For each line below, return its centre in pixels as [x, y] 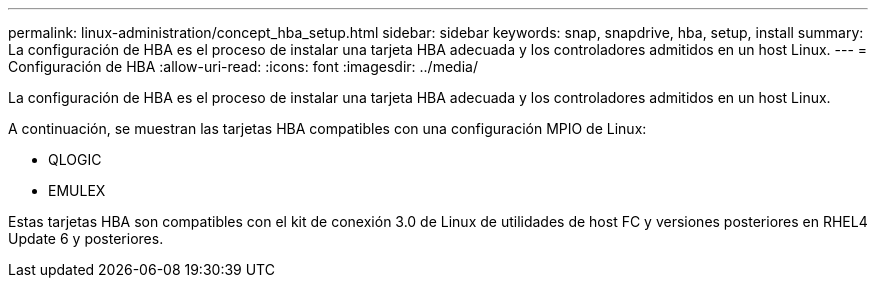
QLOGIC [75, 159]
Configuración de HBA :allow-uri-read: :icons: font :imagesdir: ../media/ [243, 66]
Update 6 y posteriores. [86, 238]
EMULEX [77, 190]
